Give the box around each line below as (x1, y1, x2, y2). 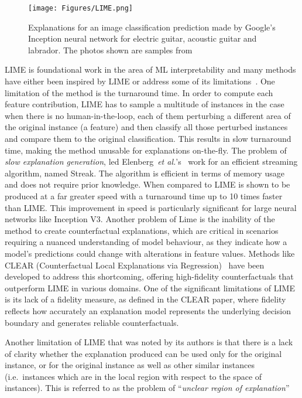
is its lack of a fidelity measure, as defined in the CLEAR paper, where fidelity (5, 293, 286, 305)
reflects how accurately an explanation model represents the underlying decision (5, 304, 291, 317)
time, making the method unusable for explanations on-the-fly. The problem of (5, 144, 287, 156)
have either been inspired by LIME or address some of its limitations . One (5, 75, 275, 87)
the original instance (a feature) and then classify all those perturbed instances (5, 121, 288, 133)
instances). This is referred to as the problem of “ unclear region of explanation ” (5, 382, 290, 394)
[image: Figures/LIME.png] (28, 4, 133, 12)
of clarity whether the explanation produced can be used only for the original (5, 347, 282, 359)
